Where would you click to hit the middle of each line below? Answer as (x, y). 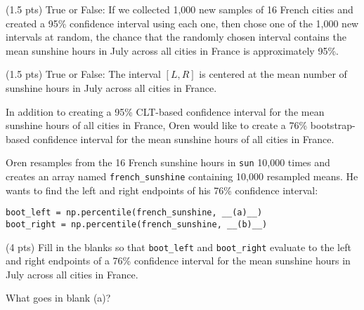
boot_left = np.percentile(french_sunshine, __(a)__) (134, 213)
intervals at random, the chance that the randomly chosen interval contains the (176, 37)
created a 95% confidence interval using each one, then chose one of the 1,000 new (182, 23)
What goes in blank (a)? (58, 298)
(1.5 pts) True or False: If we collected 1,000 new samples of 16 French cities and (180, 9)
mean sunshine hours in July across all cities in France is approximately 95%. (172, 50)
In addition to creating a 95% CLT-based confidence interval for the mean (165, 111)
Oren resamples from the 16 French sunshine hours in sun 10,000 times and (168, 162)
